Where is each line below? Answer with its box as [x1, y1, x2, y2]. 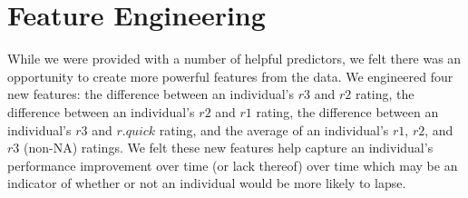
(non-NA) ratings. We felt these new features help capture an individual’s [23, 138, 434, 157]
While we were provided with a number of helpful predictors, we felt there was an [7, 49, 462, 68]
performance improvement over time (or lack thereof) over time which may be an [7, 155, 458, 174]
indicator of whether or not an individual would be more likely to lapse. [7, 173, 406, 193]
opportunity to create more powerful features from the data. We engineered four [7, 66, 453, 85]
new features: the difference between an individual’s [7, 84, 295, 104]
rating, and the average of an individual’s [159, 120, 389, 139]
